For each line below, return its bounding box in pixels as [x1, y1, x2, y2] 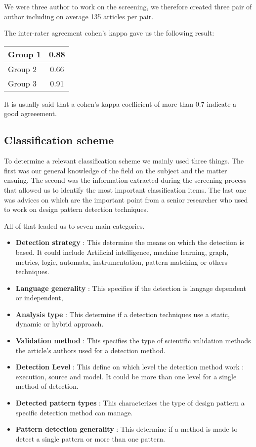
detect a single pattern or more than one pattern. [15, 433, 165, 444]
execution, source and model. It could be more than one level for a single [15, 371, 237, 381]
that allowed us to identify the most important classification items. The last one [4, 184, 247, 195]
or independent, [15, 292, 63, 303]
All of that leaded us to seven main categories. [4, 220, 145, 231]
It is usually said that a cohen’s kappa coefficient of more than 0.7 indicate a [4, 98, 237, 109]
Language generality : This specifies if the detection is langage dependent [15, 283, 246, 293]
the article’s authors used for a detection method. [15, 345, 166, 355]
